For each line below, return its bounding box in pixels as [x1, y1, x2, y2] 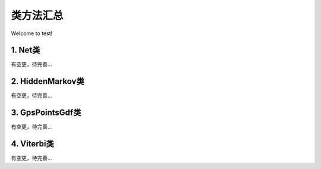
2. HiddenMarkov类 [11, 76, 84, 86]
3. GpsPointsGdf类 [11, 108, 81, 118]
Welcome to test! [11, 30, 53, 37]
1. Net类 [11, 45, 40, 55]
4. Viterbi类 [11, 139, 55, 149]
